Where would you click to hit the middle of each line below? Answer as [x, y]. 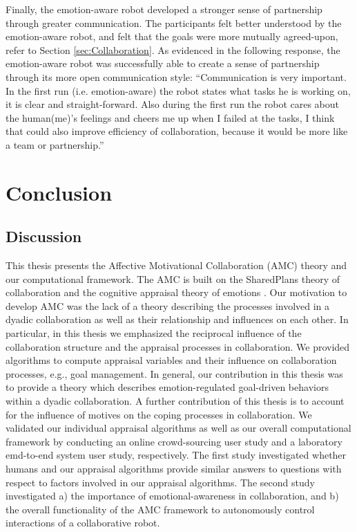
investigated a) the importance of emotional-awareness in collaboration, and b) [172, 496]
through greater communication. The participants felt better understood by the [174, 22]
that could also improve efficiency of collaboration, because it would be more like [177, 131]
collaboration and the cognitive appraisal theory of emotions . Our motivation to [176, 292]
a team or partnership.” [55, 144]
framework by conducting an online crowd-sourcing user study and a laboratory [174, 441]
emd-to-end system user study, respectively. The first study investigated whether [176, 455]
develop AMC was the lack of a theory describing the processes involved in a [168, 305]
